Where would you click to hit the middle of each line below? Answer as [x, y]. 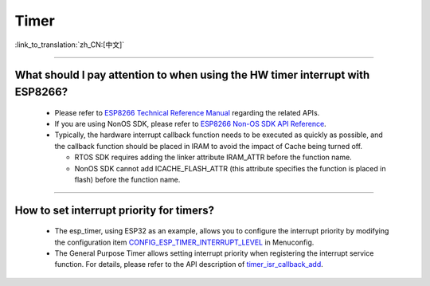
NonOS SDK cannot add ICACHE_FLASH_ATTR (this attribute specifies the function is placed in [230, 168]
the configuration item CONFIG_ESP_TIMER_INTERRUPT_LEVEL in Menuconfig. [184, 242]
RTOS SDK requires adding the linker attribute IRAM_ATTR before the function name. [213, 157]
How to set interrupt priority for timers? [115, 210]
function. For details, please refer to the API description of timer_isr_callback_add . [189, 264]
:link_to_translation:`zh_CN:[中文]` [70, 45]
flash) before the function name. [127, 179]
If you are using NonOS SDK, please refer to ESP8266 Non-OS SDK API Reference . [190, 123]
